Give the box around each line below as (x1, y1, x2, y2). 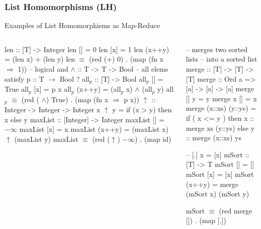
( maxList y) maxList (14, 133, 78, 144)
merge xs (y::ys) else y (186, 122, 255, 133)
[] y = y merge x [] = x (186, 93, 257, 103)
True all (5, 84, 29, 94)
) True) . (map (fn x (46, 94, 109, 104)
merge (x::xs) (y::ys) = (186, 103, 256, 113)
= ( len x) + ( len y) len (5, 54, 75, 64)
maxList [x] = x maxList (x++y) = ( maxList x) (19, 124, 169, 134)
